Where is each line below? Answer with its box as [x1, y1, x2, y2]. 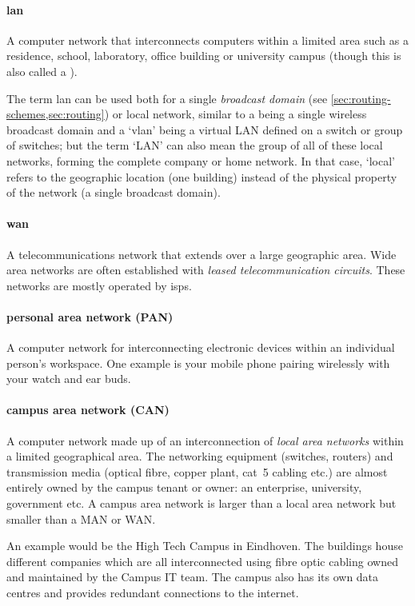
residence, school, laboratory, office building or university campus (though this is [6, 47, 401, 64]
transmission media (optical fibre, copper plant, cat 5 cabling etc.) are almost [6, 463, 388, 480]
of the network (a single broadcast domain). [6, 184, 221, 201]
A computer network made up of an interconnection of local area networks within [6, 432, 404, 449]
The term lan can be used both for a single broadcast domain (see [6, 90, 328, 106]
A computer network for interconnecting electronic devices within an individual [6, 339, 395, 356]
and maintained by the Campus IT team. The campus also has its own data [6, 568, 379, 585]
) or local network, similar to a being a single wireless [104, 106, 367, 122]
